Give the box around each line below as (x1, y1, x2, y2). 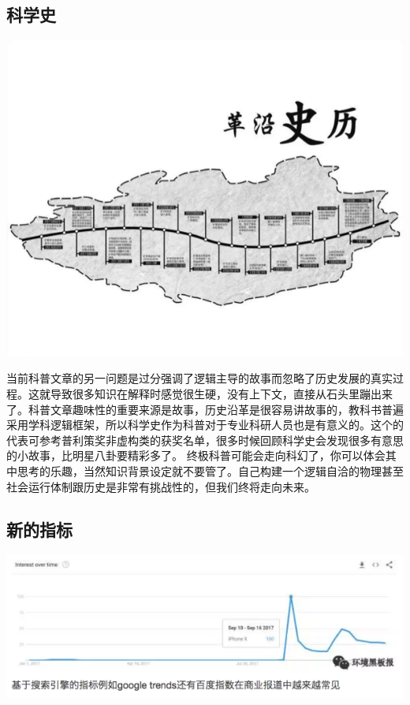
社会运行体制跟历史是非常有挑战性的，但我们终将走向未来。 (6, 478, 315, 494)
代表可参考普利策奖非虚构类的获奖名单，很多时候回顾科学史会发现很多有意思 (6, 431, 404, 448)
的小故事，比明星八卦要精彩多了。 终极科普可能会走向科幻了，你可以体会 (6, 447, 386, 464)
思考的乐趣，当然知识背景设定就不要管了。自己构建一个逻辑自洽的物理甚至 (17, 463, 404, 479)
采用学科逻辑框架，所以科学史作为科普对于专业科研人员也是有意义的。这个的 (6, 416, 404, 433)
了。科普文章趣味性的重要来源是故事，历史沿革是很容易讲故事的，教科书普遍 (6, 401, 404, 417)
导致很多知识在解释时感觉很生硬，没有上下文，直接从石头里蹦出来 (50, 386, 393, 402)
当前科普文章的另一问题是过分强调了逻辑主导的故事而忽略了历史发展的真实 (6, 370, 393, 386)
